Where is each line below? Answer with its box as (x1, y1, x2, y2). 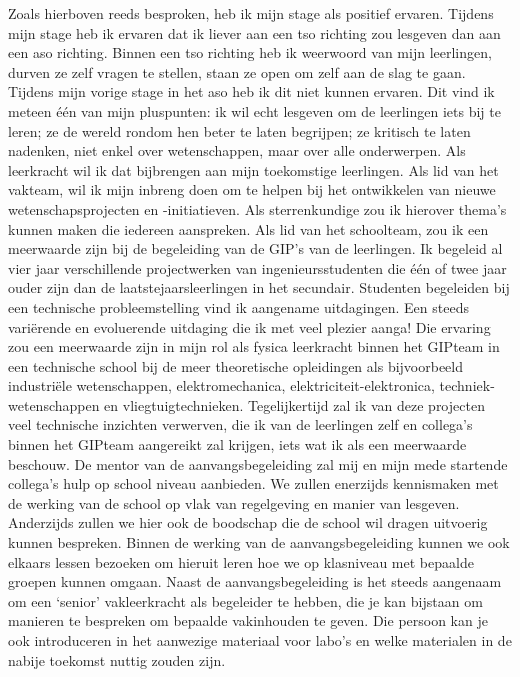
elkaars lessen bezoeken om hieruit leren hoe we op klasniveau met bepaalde (8, 551, 474, 572)
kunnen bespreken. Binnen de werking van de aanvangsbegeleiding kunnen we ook (8, 532, 510, 553)
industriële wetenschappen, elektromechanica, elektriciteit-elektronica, (8, 375, 435, 396)
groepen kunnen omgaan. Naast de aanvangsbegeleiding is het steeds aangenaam (8, 571, 502, 592)
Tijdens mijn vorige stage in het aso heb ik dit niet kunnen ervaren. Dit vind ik (8, 81, 495, 102)
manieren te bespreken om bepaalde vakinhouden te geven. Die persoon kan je (8, 610, 488, 631)
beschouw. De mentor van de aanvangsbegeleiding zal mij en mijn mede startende (8, 453, 508, 474)
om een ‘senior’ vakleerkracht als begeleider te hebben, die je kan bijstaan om (8, 590, 483, 611)
